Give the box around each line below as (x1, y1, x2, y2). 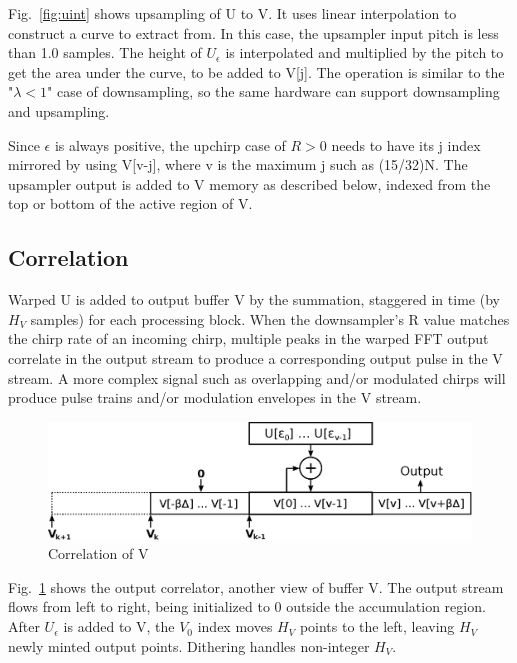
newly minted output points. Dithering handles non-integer (8, 635, 370, 656)
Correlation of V (48, 543, 149, 564)
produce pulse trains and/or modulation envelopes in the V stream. (8, 387, 422, 408)
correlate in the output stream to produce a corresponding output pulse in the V (8, 347, 503, 368)
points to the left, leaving (299, 616, 455, 637)
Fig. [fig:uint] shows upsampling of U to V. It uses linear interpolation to (8, 3, 457, 23)
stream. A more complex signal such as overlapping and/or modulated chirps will (8, 367, 506, 388)
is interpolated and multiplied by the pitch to (225, 42, 504, 63)
